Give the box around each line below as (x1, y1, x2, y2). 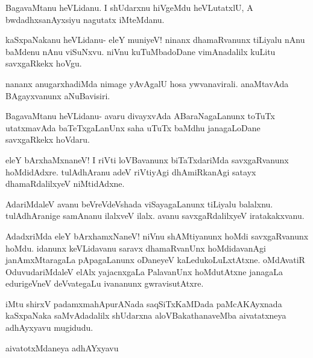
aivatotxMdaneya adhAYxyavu (5, 341, 119, 354)
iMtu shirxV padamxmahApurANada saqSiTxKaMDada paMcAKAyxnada (5, 297, 282, 310)
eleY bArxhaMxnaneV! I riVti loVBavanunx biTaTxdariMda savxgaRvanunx (5, 153, 289, 166)
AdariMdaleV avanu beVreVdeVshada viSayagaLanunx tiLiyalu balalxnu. (5, 197, 273, 210)
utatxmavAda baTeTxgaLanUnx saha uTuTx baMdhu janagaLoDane (5, 121, 261, 134)
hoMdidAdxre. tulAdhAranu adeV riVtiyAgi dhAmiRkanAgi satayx (5, 165, 256, 178)
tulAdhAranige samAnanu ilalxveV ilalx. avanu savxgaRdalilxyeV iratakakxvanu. (5, 209, 305, 222)
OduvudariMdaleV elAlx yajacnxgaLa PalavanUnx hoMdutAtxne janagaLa (5, 265, 283, 278)
